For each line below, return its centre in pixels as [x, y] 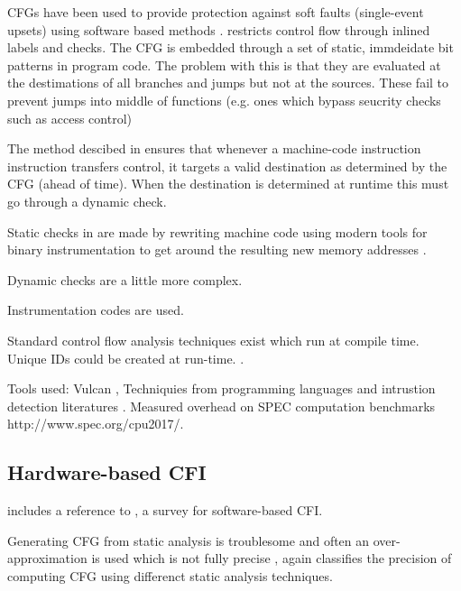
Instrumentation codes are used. [96, 310]
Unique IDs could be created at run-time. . [126, 358]
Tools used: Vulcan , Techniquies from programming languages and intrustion [221, 388]
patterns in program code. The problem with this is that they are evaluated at [224, 65]
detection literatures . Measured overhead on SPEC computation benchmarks [221, 406]
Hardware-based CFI [107, 472]
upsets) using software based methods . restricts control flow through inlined [219, 29]
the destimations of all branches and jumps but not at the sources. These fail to [228, 83]
